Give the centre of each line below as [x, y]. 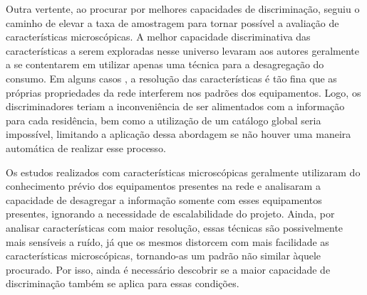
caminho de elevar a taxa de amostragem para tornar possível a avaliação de [172, 22]
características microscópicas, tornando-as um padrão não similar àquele [164, 256]
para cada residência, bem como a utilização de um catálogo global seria [164, 120]
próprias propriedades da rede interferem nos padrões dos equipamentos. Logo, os [183, 92]
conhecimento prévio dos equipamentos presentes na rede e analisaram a [163, 186]
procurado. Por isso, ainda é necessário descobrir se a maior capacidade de [168, 269]
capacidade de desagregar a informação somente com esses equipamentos [164, 199]
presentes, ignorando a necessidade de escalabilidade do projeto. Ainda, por [170, 214]
